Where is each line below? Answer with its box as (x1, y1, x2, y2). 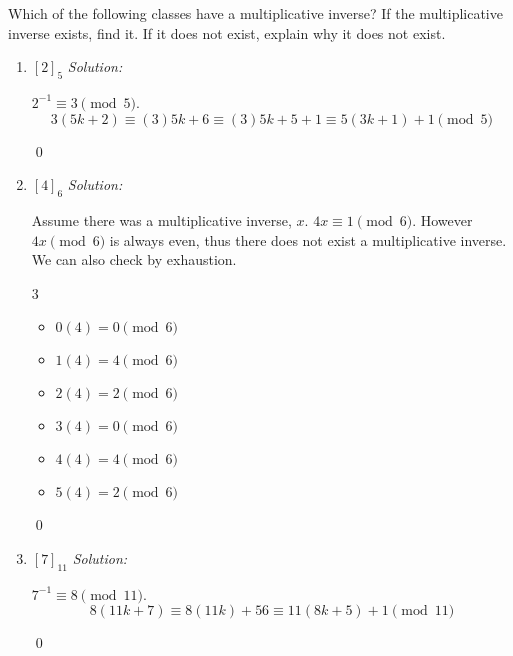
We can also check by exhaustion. (31, 249, 237, 270)
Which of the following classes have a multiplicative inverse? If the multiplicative (8, 3, 503, 23)
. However (412, 209, 473, 230)
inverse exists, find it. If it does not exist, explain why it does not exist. (8, 22, 446, 43)
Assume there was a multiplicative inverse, (31, 209, 292, 230)
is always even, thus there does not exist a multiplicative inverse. (109, 229, 507, 250)
